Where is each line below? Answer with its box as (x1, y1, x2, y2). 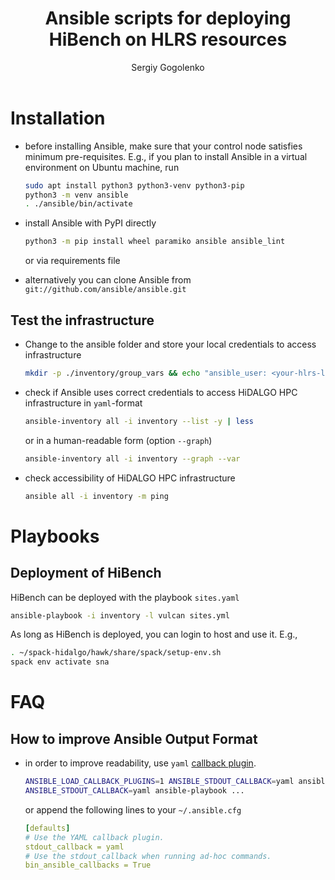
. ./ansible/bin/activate (24, 199, 133, 209)
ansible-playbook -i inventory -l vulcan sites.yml (10, 610, 230, 621)
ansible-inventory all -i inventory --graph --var (24, 453, 241, 464)
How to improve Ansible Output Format (10, 730, 258, 747)
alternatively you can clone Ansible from (24, 274, 192, 286)
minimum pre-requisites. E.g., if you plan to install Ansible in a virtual (24, 150, 308, 162)
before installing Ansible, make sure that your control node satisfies (24, 140, 303, 152)
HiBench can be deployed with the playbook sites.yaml (10, 591, 240, 603)
